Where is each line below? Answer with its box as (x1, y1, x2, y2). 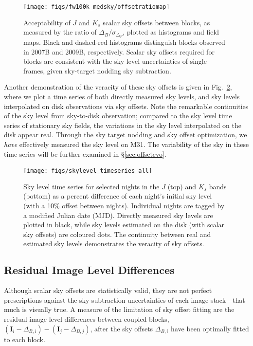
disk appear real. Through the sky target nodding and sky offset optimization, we (4, 129, 247, 140)
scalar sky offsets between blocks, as (103, 17, 210, 27)
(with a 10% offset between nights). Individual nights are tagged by (23, 200, 225, 211)
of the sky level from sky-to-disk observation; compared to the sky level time (4, 110, 232, 121)
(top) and (167, 181, 197, 191)
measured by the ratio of (23, 27, 97, 37)
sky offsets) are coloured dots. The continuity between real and (23, 229, 211, 239)
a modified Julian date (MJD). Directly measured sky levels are (23, 210, 213, 220)
